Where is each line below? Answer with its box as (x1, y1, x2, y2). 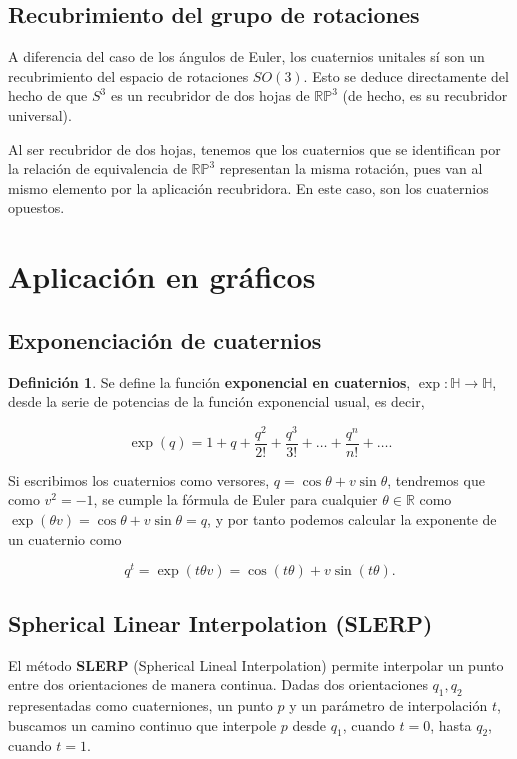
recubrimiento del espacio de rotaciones (8, 65, 249, 86)
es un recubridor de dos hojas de (110, 85, 310, 106)
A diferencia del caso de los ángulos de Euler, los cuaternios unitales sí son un (8, 46, 485, 67)
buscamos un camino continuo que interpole (8, 714, 277, 735)
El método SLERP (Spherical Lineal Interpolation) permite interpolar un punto (8, 654, 504, 675)
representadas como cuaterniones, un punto (8, 694, 273, 715)
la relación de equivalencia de (8, 158, 187, 179)
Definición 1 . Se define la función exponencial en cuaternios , (8, 371, 411, 392)
